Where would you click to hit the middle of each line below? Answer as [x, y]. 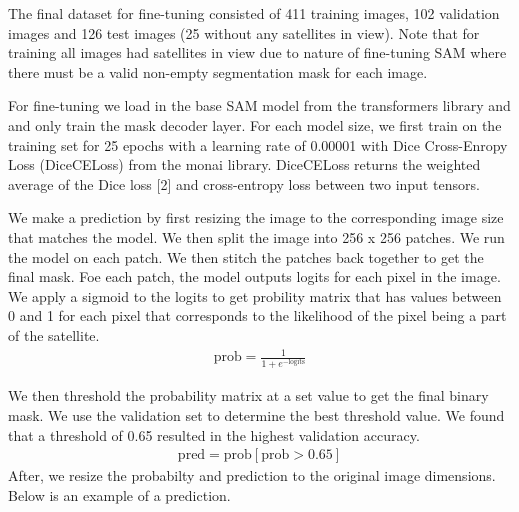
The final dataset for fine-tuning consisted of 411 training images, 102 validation [254, 13]
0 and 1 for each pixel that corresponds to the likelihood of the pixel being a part [257, 315]
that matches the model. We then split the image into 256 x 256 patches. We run [256, 236]
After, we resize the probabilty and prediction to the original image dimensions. [252, 475]
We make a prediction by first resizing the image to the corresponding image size [256, 217]
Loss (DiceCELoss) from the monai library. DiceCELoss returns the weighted [244, 164]
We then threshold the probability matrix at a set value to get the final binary [248, 395]
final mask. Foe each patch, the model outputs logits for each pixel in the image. [254, 276]
